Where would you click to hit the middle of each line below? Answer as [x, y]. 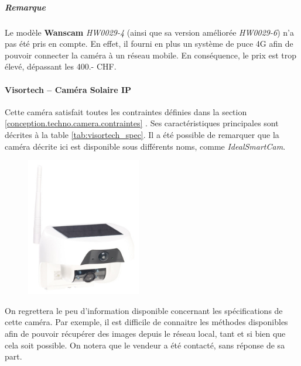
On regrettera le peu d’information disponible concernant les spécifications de [144, 310]
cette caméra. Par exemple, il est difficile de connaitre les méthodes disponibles [146, 322]
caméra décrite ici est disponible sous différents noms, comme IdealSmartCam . [145, 146]
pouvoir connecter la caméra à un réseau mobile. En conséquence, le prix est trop [151, 55]
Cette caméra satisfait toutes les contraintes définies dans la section [126, 111]
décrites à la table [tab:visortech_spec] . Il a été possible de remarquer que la [142, 134]
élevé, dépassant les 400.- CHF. [61, 66]
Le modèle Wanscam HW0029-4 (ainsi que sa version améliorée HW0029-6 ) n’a [149, 32]
